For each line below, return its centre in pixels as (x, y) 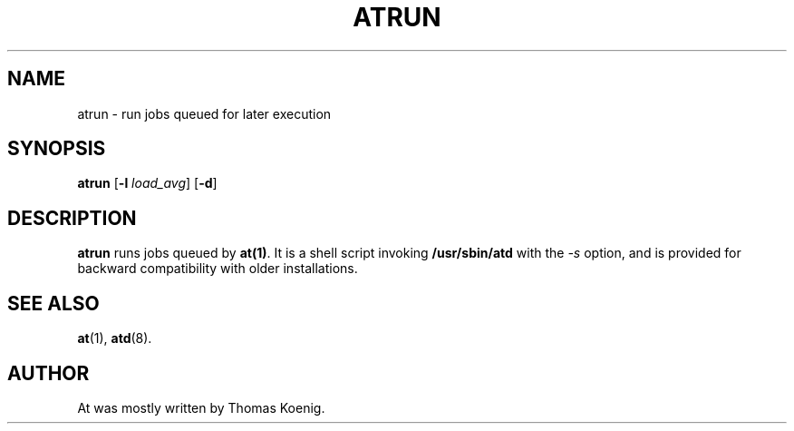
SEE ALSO (53, 303)
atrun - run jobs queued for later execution (204, 113)
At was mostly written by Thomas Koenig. (201, 407)
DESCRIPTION (72, 218)
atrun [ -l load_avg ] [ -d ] (147, 183)
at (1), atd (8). (115, 338)
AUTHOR (48, 373)
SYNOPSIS (57, 149)
